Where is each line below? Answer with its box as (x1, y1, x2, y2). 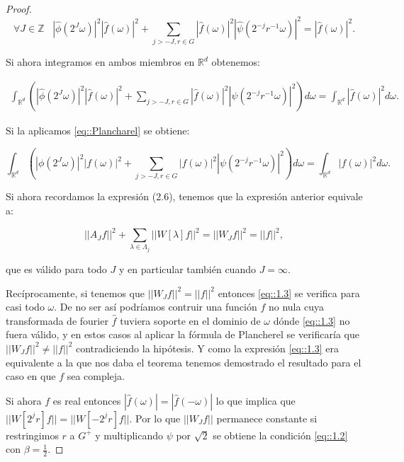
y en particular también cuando (118, 262, 256, 277)
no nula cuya (268, 299, 325, 314)
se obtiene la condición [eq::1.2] (213, 427, 348, 442)
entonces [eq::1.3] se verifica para (218, 285, 360, 300)
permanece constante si (216, 410, 318, 425)
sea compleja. (67, 369, 125, 383)
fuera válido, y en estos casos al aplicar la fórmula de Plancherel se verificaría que (6, 327, 359, 342)
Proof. (6, 1, 32, 16)
